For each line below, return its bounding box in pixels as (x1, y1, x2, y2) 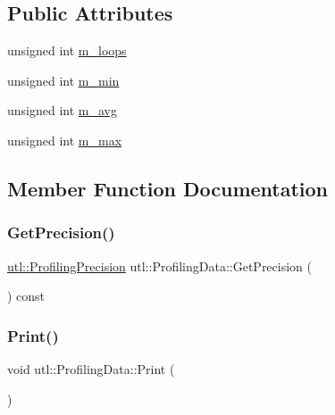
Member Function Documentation (7, 174, 329, 202)
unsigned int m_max (7, 130, 122, 149)
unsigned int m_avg (7, 101, 117, 120)
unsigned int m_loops (7, 41, 127, 60)
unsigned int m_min (7, 71, 120, 89)
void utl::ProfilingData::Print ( (7, 359, 175, 378)
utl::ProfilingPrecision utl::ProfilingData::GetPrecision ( (7, 256, 312, 275)
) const (7, 286, 46, 305)
